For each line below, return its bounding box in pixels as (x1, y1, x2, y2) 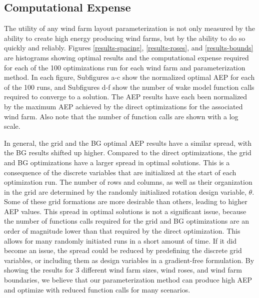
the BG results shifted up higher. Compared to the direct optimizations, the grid (4, 147, 251, 158)
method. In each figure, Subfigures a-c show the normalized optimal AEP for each (4, 72, 255, 82)
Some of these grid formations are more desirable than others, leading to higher (4, 196, 247, 207)
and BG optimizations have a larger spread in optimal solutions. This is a (4, 157, 230, 167)
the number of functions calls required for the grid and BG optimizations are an (4, 216, 249, 226)
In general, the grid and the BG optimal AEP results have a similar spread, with (4, 137, 252, 148)
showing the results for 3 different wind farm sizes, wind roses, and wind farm (4, 265, 242, 275)
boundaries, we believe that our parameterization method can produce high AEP (4, 275, 252, 285)
